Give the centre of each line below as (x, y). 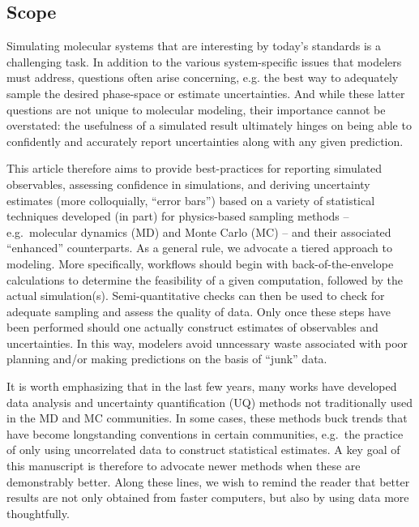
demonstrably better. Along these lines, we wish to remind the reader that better (208, 481)
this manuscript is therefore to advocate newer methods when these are (184, 466)
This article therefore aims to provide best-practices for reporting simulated (195, 168)
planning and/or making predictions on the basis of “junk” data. (167, 359)
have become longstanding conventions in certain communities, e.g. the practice (205, 433)
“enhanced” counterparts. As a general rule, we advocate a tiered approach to (199, 248)
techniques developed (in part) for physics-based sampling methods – (178, 216)
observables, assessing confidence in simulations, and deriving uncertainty (188, 184)
